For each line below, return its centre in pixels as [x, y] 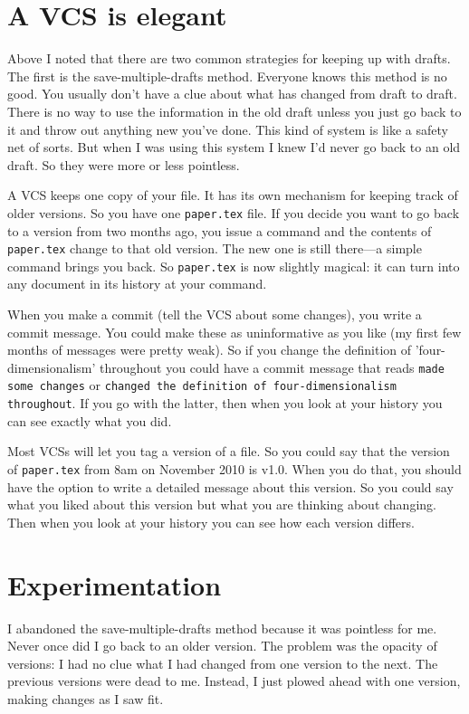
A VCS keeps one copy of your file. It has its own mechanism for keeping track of [233, 195]
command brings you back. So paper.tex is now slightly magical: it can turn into [234, 266]
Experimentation [115, 584]
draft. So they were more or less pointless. [124, 164]
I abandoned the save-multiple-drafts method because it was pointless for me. [222, 628]
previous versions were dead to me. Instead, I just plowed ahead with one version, [234, 681]
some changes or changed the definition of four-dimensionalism [202, 385]
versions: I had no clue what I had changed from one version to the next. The [223, 663]
